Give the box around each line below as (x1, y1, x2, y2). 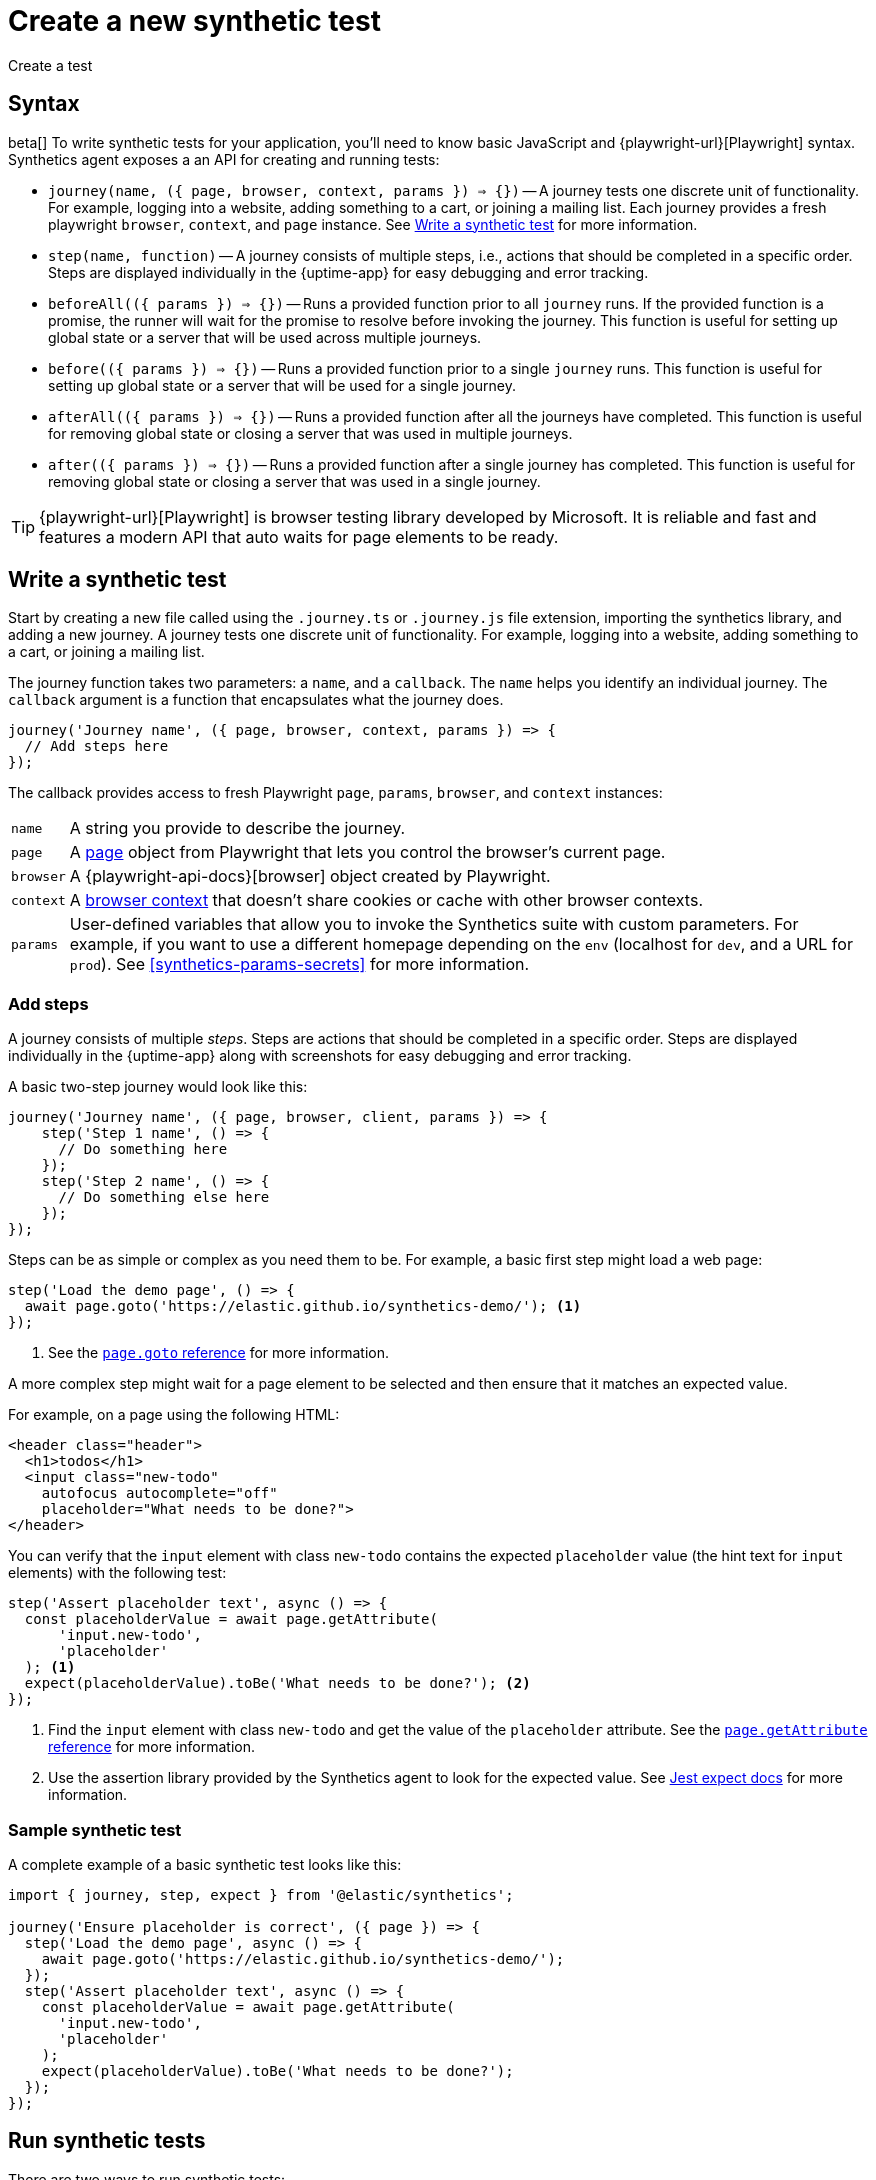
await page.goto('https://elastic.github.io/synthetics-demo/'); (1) (24, 1298, 582, 1315)
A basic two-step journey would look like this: (8, 1078, 308, 1096)
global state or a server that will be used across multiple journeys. (48, 328, 482, 346)
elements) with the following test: (8, 1564, 227, 1582)
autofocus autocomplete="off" (41, 1485, 278, 1502)
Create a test (8, 56, 93, 74)
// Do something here (58, 1141, 228, 1158)
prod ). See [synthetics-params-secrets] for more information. (69, 954, 530, 975)
